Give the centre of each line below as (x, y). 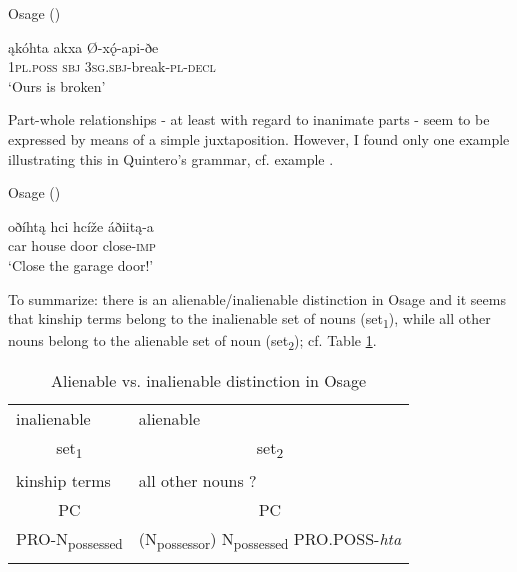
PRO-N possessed (69, 539)
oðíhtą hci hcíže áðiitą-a (81, 225)
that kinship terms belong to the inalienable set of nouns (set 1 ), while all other (249, 319)
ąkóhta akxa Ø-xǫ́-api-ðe (83, 46)
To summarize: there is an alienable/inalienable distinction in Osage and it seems (257, 298)
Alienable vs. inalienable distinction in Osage (209, 381)
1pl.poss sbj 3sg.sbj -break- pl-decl (112, 66)
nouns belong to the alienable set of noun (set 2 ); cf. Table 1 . (192, 342)
